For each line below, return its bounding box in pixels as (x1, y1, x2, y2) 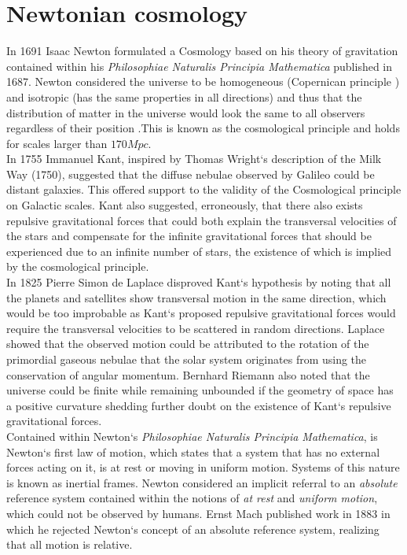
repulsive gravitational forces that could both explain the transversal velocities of (6, 212, 397, 228)
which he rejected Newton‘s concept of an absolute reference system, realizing (6, 520, 379, 537)
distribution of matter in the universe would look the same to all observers (6, 104, 365, 120)
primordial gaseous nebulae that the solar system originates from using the (6, 351, 367, 367)
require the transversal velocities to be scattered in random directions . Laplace (6, 320, 385, 336)
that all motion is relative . (6, 536, 133, 553)
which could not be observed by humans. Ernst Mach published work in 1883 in (6, 505, 390, 521)
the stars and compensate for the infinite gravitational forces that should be (6, 228, 372, 244)
